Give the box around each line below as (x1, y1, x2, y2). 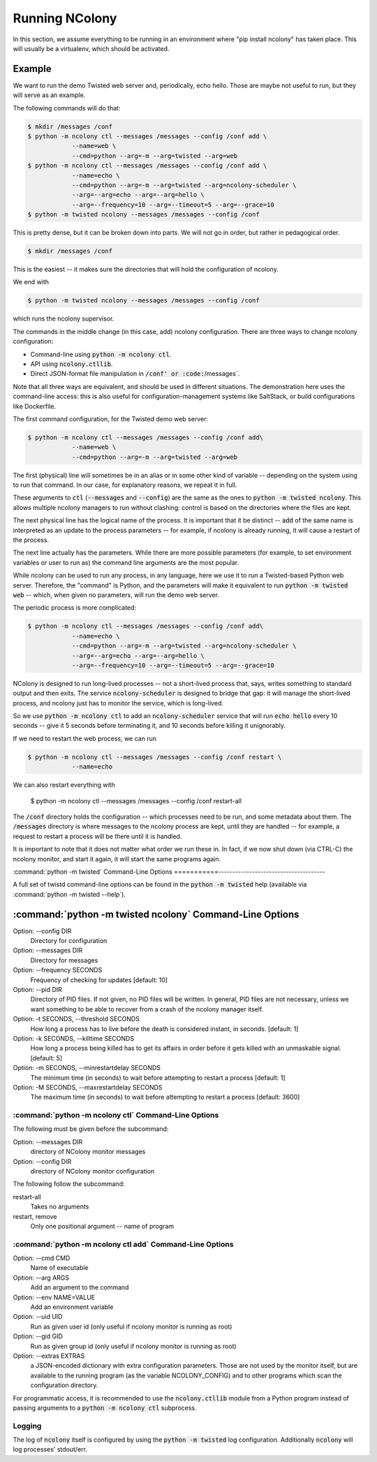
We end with (13, 278, 49, 286)
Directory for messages (30, 956, 98, 964)
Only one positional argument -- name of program (30, 1222, 175, 1230)
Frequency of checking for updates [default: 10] (30, 975, 168, 984)
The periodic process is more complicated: (13, 604, 136, 612)
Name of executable (30, 1264, 89, 1272)
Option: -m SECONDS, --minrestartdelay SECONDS (13, 1064, 161, 1072)
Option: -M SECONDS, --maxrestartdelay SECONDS (13, 1083, 163, 1091)
